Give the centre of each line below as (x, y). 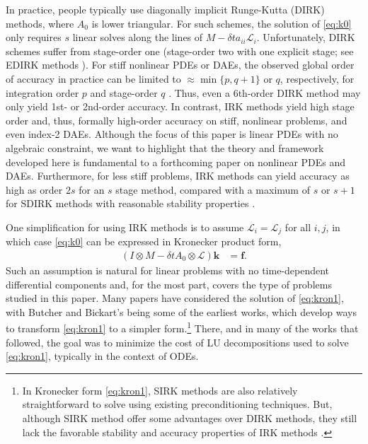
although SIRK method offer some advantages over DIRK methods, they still (190, 417)
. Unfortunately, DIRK (306, 37)
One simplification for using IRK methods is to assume (125, 227)
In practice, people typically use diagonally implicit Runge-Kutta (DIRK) (165, 9)
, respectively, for (317, 78)
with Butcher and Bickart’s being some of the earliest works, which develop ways (181, 311)
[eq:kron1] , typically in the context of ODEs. (102, 356)
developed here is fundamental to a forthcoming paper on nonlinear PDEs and (176, 162)
